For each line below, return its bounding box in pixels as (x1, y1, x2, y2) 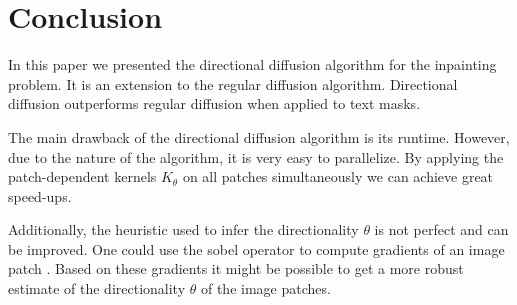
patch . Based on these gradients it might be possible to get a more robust (8, 258, 464, 279)
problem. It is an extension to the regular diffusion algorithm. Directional (8, 73, 458, 94)
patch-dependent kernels (8, 166, 157, 187)
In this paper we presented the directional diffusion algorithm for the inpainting (8, 54, 497, 75)
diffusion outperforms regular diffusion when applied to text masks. (8, 93, 421, 114)
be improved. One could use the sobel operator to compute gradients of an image (8, 238, 505, 259)
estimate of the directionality (8, 278, 186, 299)
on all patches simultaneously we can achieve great (182, 166, 494, 187)
